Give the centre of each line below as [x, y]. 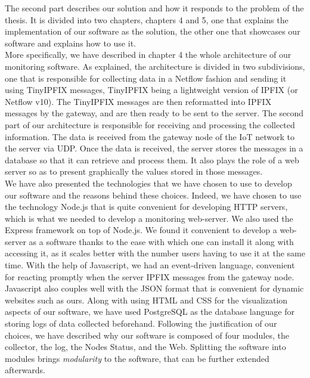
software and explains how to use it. [70, 43]
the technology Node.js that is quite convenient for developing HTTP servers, [146, 207]
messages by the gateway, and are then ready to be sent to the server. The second [154, 113]
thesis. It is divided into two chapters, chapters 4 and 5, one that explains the [147, 19]
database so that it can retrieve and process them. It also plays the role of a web [152, 159]
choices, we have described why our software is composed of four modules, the [147, 335]
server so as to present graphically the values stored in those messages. [134, 171]
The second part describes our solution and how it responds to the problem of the [154, 8]
